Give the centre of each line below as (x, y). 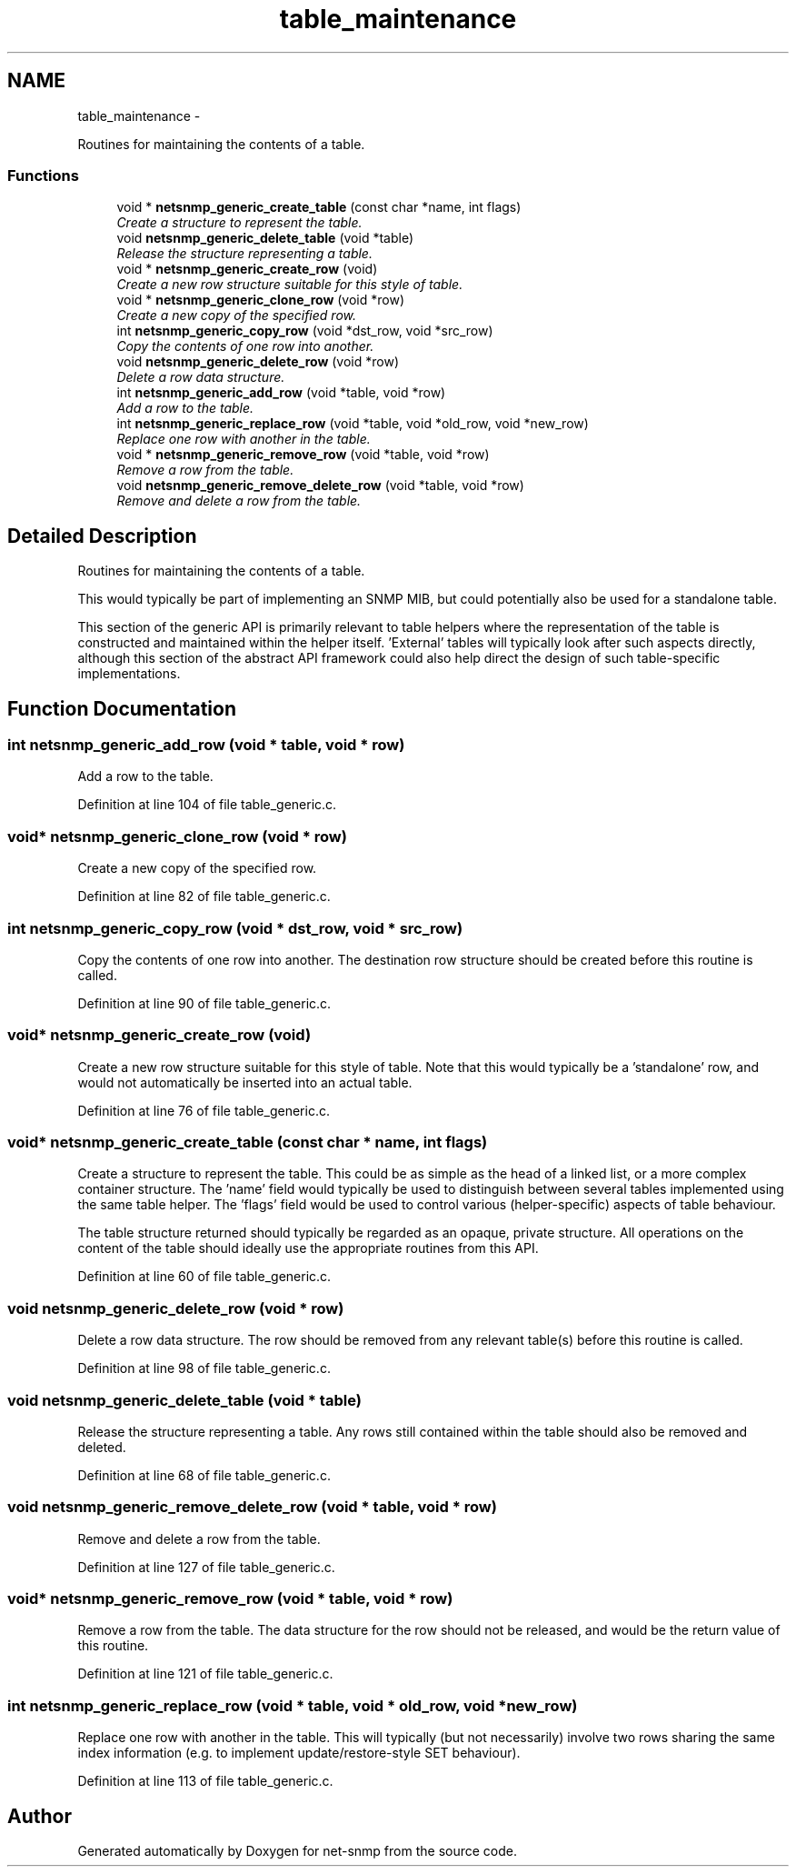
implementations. (129, 674)
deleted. (102, 1447)
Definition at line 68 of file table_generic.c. (204, 1475)
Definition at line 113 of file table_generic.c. (205, 1781)
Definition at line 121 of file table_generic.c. (205, 1674)
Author (40, 1816)
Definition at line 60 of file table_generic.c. (204, 1277)
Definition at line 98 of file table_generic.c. (204, 1368)
